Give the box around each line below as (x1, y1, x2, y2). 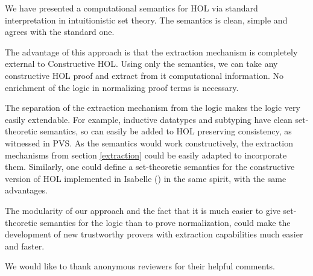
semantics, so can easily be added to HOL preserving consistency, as (40, 125, 292, 137)
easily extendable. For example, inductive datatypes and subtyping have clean (5, 113, 292, 125)
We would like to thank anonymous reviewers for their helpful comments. (5, 260, 275, 272)
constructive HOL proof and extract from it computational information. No (5, 69, 284, 81)
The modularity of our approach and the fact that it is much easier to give (5, 204, 280, 216)
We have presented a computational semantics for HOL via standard (5, 2, 258, 14)
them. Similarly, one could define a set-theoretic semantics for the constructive (5, 160, 295, 173)
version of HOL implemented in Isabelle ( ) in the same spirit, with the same (5, 172, 286, 184)
